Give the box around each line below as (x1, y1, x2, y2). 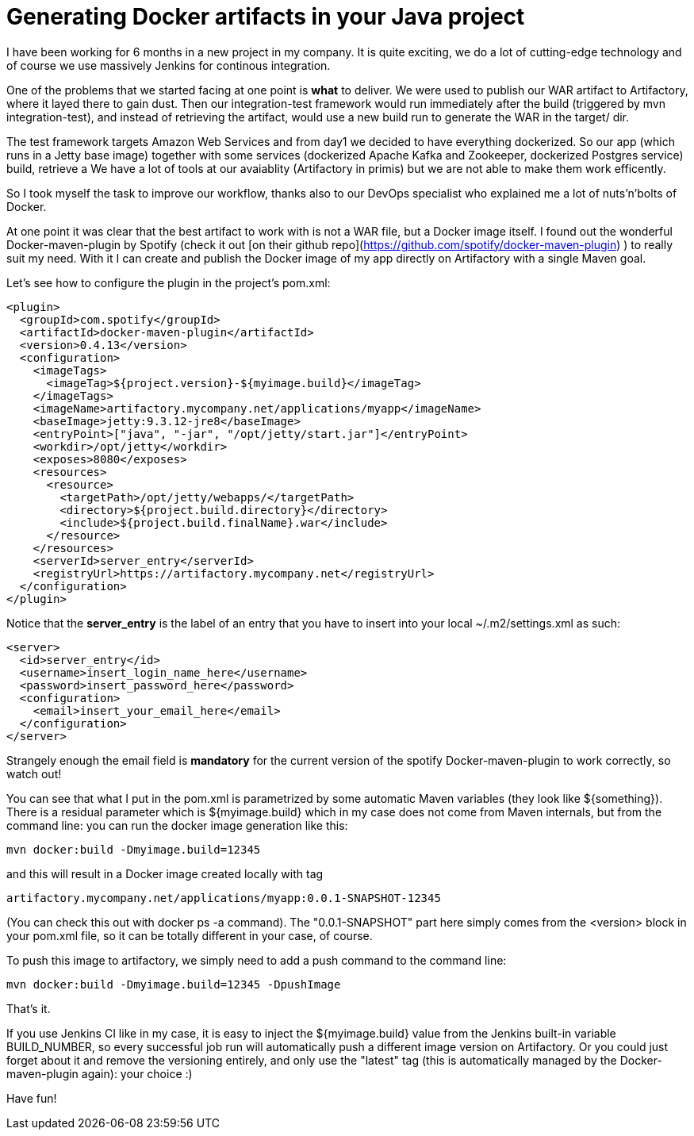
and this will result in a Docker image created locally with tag (6, 866, 324, 881)
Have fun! (6, 1091, 57, 1105)
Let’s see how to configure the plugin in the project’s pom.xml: (6, 275, 331, 290)
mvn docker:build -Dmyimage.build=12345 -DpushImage (6, 977, 341, 991)
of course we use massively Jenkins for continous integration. (6, 58, 331, 72)
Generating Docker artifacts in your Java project (6, 3, 525, 30)
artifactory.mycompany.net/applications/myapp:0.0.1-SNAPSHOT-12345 (6, 891, 441, 904)
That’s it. (6, 1001, 51, 1015)
